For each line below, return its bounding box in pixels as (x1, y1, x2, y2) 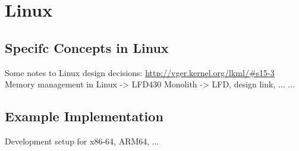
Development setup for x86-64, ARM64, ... (5, 134, 159, 147)
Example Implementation (5, 107, 163, 125)
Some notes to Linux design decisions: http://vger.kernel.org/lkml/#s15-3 (5, 66, 275, 78)
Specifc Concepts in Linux (5, 38, 169, 56)
